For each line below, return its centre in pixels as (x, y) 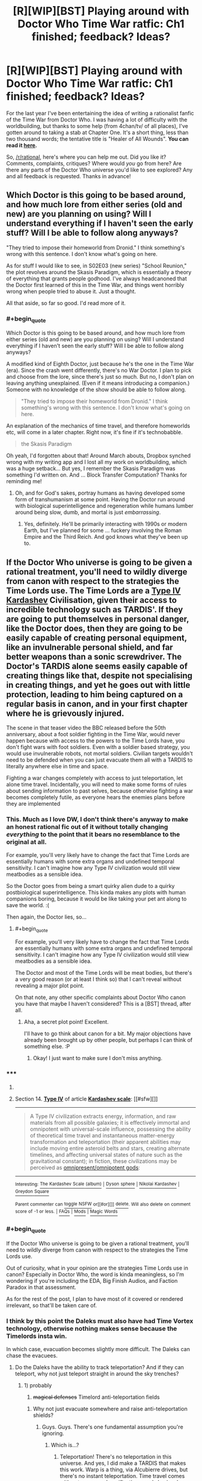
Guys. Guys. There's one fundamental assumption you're (112, 1427)
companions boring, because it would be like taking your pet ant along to (96, 899)
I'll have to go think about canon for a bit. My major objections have (107, 1033)
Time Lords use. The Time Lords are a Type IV (94, 590)
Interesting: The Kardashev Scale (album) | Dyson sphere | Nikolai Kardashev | (97, 1184)
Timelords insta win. (37, 1336)
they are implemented (33, 804)
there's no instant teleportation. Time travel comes (122, 1476)
